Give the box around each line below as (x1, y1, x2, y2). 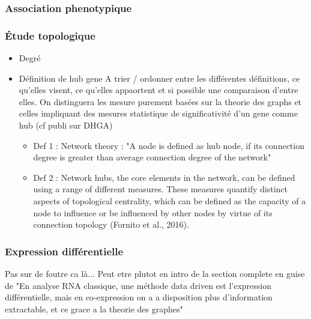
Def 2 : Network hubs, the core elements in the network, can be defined (33, 171, 295, 183)
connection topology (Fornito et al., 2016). (33, 218, 189, 231)
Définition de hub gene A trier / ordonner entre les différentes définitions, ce (19, 71, 300, 84)
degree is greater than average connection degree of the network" (33, 151, 271, 163)
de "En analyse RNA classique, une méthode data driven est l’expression (5, 279, 272, 291)
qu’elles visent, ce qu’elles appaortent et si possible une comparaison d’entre (19, 84, 298, 96)
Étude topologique (5, 28, 95, 43)
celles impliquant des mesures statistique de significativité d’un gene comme (19, 107, 298, 120)
